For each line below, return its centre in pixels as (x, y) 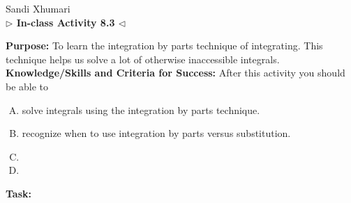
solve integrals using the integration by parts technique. (141, 109)
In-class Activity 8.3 (66, 22)
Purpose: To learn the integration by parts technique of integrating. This (164, 46)
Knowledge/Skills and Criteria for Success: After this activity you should (175, 73)
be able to (27, 86)
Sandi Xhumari (38, 8)
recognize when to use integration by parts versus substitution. (156, 133)
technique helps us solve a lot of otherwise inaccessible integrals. (143, 59)
